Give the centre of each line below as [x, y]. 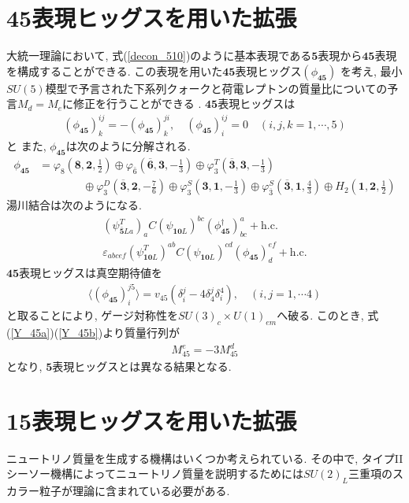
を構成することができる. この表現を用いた [115, 70]
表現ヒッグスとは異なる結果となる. [142, 366]
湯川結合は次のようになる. [74, 205]
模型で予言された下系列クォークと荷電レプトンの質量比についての [216, 88]
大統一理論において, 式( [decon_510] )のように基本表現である [159, 55]
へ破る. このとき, [320, 315]
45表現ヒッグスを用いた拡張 [152, 18]
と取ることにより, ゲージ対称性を [92, 315]
